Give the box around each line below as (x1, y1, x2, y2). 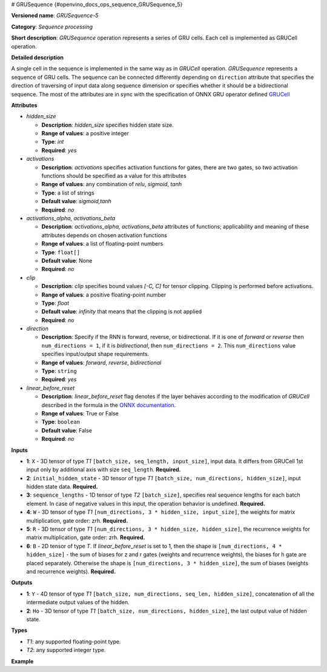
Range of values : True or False (41, 409, 119, 417)
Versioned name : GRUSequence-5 (11, 12, 99, 19)
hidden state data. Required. (26, 483, 98, 491)
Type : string (41, 368, 77, 375)
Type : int (41, 138, 64, 146)
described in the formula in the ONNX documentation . (41, 401, 176, 409)
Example (11, 657, 34, 665)
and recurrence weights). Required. (26, 568, 116, 575)
